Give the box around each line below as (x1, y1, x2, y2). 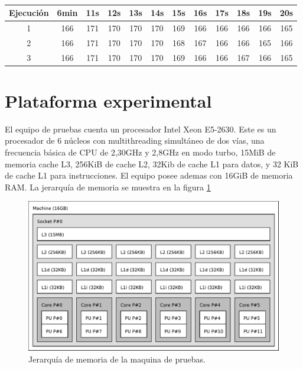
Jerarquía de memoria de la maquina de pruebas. (28, 352, 206, 365)
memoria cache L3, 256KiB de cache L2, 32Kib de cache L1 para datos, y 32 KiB (5, 157, 299, 170)
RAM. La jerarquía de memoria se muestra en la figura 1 (5, 180, 211, 193)
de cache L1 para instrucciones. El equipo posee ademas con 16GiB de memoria (5, 169, 293, 182)
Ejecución (9, 7, 49, 18)
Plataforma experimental (5, 88, 212, 112)
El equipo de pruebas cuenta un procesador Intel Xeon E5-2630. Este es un (5, 122, 276, 135)
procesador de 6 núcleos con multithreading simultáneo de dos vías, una (5, 134, 265, 147)
